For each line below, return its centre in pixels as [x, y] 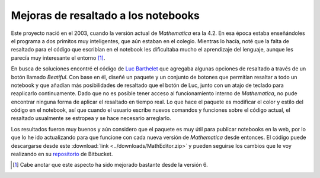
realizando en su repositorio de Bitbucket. [62, 154]
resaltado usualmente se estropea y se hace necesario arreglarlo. [91, 118]
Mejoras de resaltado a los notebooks [105, 15]
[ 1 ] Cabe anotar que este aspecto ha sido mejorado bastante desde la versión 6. [111, 165]
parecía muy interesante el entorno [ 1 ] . [58, 58]
